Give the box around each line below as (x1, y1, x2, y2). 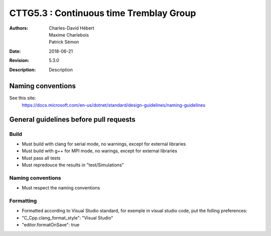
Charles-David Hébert (49, 25, 95, 31)
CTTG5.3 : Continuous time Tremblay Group (9, 8, 196, 19)
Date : (9, 48, 21, 54)
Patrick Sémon (49, 39, 79, 45)
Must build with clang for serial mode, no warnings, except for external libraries (22, 141, 186, 147)
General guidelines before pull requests (9, 115, 135, 124)
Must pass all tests (22, 155, 61, 161)
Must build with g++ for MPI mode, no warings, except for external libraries (22, 148, 178, 154)
